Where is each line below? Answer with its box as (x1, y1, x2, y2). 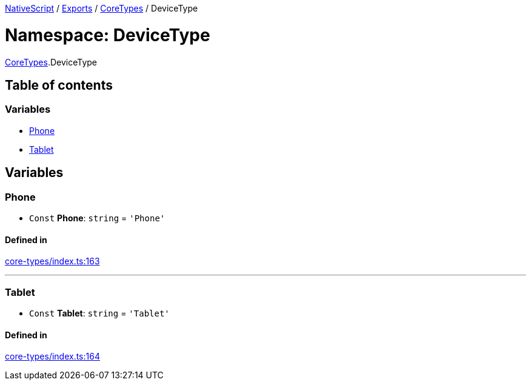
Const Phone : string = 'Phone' (29, 212, 165, 223)
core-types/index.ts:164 (5, 351, 100, 362)
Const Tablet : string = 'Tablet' (29, 307, 170, 318)
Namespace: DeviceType (5, 24, 210, 45)
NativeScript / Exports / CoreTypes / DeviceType (5, 3, 198, 13)
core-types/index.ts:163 (5, 256, 100, 267)
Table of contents (5, 77, 113, 93)
